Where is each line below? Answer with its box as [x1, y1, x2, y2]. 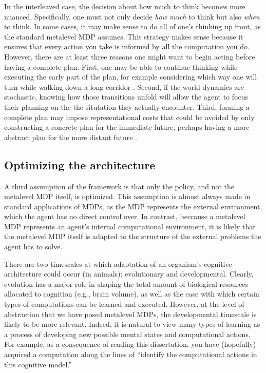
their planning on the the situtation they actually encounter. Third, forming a [4, 101, 250, 112]
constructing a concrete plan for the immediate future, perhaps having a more [4, 122, 250, 132]
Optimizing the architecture [4, 156, 156, 172]
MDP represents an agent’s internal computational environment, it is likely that [4, 221, 256, 231]
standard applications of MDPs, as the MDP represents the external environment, [4, 201, 262, 211]
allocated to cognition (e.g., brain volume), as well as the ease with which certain [4, 288, 259, 299]
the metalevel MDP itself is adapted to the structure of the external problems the [4, 231, 261, 242]
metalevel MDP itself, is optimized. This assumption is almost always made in [4, 191, 251, 202]
